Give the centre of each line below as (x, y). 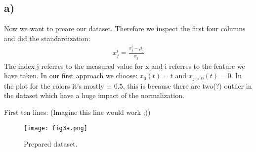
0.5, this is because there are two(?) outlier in (183, 85)
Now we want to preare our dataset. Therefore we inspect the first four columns (125, 28)
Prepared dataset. (51, 144)
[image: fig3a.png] (56, 128)
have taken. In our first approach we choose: (71, 76)
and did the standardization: (47, 38)
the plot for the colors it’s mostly (54, 85)
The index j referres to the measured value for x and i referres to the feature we (125, 66)
